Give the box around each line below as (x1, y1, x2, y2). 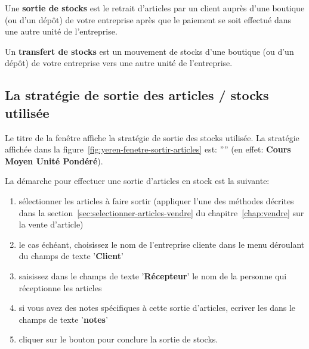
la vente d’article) (18, 218, 84, 230)
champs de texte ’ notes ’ (18, 313, 108, 325)
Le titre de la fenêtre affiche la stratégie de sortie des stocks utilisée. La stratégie (5, 131, 299, 144)
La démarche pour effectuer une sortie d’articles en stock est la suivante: (5, 174, 270, 187)
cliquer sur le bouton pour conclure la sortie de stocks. (18, 333, 218, 345)
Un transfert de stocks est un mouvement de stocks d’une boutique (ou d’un (5, 45, 294, 57)
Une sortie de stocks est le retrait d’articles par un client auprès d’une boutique (5, 2, 305, 14)
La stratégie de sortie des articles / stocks (5, 86, 269, 104)
